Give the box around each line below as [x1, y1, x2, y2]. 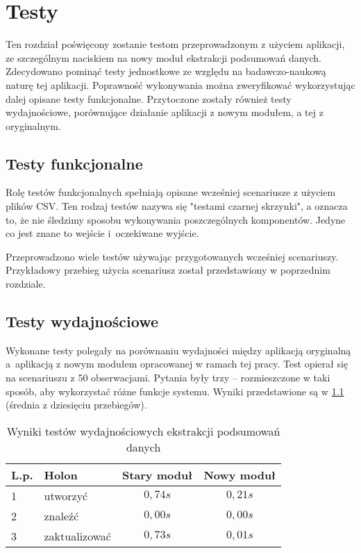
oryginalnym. [6, 118, 61, 133]
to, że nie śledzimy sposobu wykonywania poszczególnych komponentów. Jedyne [6, 212, 346, 226]
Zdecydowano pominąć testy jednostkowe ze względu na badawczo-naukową [6, 64, 326, 79]
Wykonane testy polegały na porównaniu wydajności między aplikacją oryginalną [6, 342, 351, 357]
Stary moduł [121, 466, 193, 483]
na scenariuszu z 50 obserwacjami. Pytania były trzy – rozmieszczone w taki [6, 370, 330, 385]
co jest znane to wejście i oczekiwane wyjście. [6, 226, 199, 240]
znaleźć [44, 507, 79, 524]
